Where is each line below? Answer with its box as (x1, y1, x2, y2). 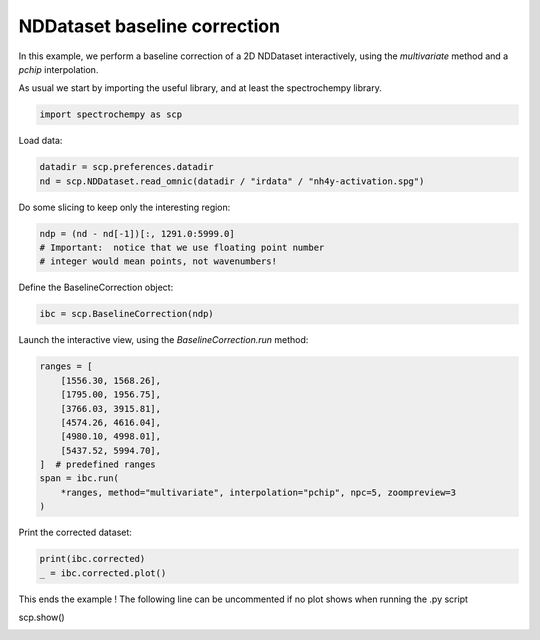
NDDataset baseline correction (18, 15, 280, 37)
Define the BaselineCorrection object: (18, 281, 174, 294)
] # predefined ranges (39, 459, 157, 470)
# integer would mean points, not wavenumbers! (39, 256, 277, 267)
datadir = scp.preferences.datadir (39, 161, 214, 173)
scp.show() (18, 611, 65, 623)
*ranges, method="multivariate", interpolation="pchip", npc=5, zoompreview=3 (60, 486, 457, 498)
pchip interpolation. (18, 63, 99, 75)
